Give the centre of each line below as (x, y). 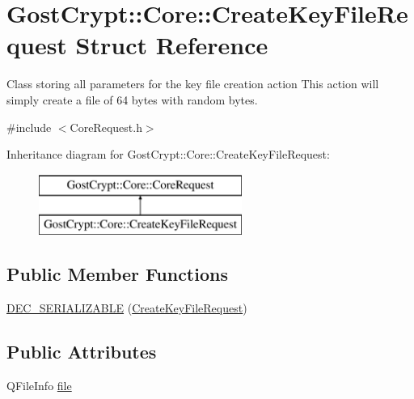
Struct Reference (172, 45)
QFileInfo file (39, 385)
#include (29, 127)
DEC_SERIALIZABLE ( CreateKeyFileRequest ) (127, 308)
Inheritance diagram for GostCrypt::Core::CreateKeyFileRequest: (168, 154)
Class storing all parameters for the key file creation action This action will (193, 84)
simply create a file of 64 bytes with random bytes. (132, 99)
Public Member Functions (117, 274)
